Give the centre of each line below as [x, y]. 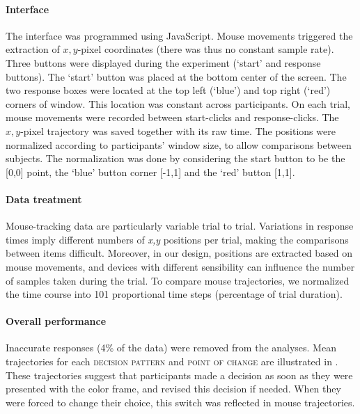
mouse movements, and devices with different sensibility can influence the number [180, 266]
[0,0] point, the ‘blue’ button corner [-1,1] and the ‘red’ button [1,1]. [150, 172]
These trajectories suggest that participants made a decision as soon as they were [179, 375]
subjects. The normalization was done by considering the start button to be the [175, 158]
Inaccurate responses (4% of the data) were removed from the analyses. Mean [171, 348]
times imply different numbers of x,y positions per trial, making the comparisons [177, 239]
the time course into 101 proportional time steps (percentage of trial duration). [174, 294]
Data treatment [44, 199]
